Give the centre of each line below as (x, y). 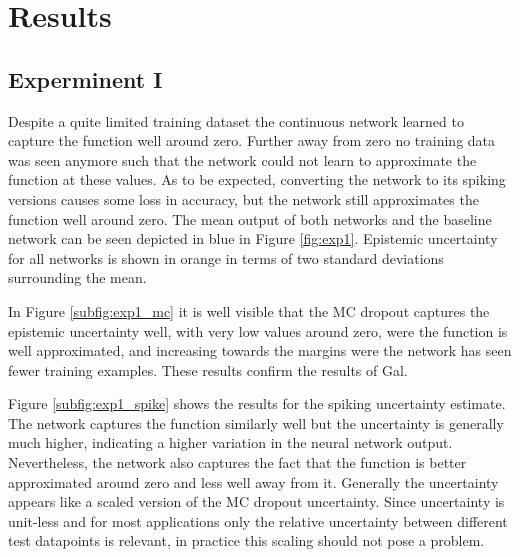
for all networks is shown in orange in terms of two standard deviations (226, 257)
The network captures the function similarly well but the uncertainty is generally (256, 422)
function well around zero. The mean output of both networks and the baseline (250, 218)
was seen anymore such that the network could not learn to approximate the (242, 159)
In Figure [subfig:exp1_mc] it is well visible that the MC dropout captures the (249, 310)
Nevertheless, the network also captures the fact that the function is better (237, 462)
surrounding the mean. (77, 277)
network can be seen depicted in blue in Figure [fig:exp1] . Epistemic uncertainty (253, 238)
